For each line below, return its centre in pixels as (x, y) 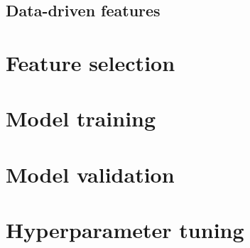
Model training (81, 118)
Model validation (90, 174)
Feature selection (91, 62)
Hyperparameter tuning (125, 230)
